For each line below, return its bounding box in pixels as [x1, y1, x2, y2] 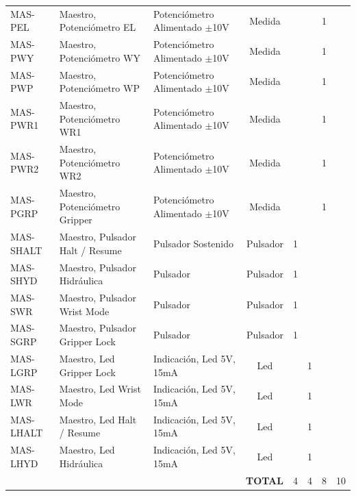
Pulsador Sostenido [153, 236, 234, 250]
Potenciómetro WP [59, 81, 140, 95]
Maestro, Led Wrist [59, 382, 141, 396]
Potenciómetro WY [59, 50, 140, 64]
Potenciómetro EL [59, 20, 136, 34]
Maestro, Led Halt [59, 412, 137, 426]
